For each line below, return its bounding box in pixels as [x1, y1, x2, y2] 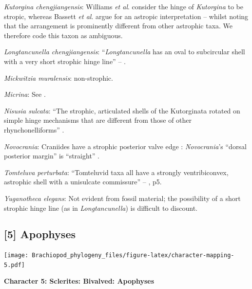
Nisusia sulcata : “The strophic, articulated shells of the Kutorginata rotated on [4, 105, 240, 115]
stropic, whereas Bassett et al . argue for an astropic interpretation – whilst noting [4, 11, 249, 21]
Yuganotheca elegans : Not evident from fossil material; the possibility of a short [4, 193, 241, 203]
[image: [4, 252, 29, 259]
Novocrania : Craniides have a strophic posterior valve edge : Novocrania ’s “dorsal [4, 141, 247, 151]
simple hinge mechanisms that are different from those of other [4, 115, 192, 125]
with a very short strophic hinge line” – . [4, 56, 126, 66]
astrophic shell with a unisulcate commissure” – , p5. [4, 177, 162, 187]
